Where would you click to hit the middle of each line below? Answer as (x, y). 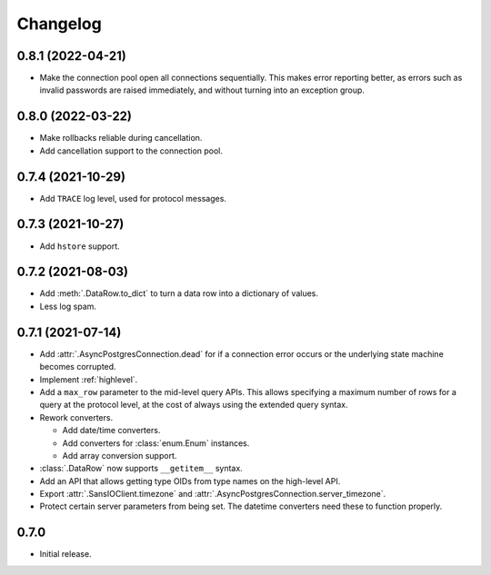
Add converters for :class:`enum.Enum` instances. (156, 443)
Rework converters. (76, 417)
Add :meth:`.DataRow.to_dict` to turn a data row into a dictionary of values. (179, 293)
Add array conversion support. (120, 455)
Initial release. (65, 554)
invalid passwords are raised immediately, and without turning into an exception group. (202, 90)
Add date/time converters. (111, 431)
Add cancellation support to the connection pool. (131, 151)
